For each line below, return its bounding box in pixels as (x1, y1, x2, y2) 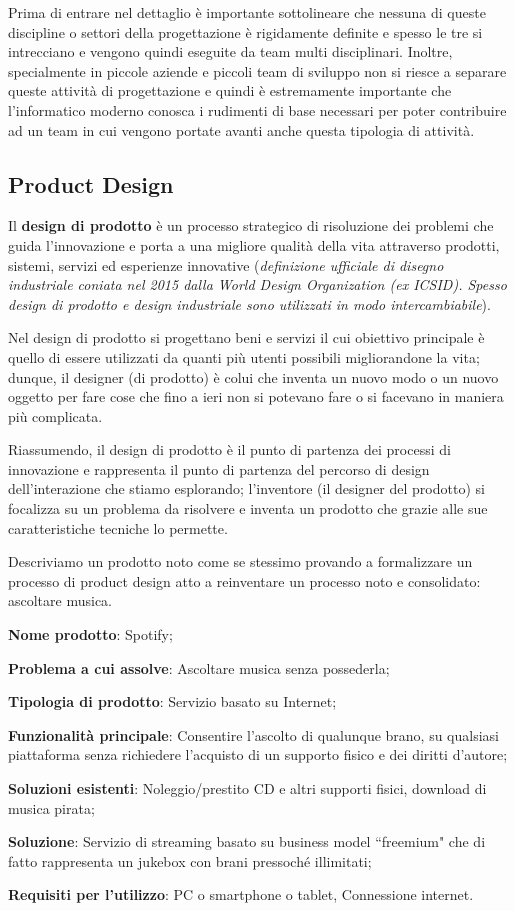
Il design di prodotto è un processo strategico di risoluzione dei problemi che (8, 215, 494, 236)
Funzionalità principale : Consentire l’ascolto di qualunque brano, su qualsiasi (8, 724, 500, 745)
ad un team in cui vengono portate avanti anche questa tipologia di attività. (8, 119, 475, 140)
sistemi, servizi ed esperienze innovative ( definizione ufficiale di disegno (8, 254, 444, 275)
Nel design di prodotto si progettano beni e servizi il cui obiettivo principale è (8, 327, 485, 348)
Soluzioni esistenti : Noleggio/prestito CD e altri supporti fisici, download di (8, 778, 487, 799)
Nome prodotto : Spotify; (8, 624, 173, 645)
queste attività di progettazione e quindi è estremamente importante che (8, 80, 452, 101)
